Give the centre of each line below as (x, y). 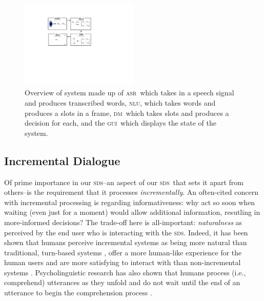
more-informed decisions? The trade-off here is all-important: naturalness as (123, 222)
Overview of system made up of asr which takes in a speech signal (129, 93)
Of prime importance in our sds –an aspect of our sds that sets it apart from (124, 182)
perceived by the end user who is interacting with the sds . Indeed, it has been (126, 232)
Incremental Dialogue (62, 160)
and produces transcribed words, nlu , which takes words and (120, 102)
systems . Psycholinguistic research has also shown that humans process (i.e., (125, 272)
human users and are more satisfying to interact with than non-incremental (123, 262)
